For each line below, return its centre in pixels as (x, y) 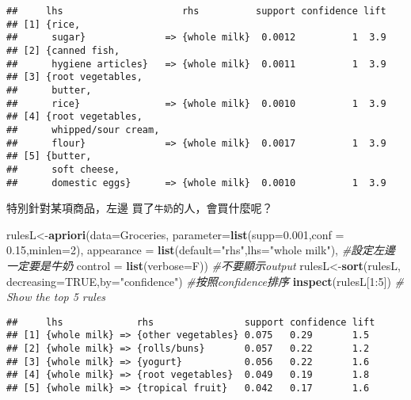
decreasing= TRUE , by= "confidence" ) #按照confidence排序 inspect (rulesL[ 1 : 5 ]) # (205, 281)
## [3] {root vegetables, (74, 77)
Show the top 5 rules (56, 297)
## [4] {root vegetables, (74, 117)
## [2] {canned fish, (63, 50)
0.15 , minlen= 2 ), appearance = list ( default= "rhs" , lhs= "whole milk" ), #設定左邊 (201, 250)
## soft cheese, (63, 169)
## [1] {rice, (44, 24)
